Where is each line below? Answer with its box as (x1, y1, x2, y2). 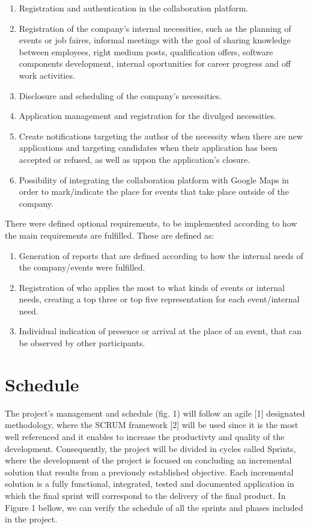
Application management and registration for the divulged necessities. (19, 109, 277, 122)
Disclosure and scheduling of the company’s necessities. (19, 89, 222, 102)
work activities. (19, 69, 75, 81)
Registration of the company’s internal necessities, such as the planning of (19, 22, 291, 34)
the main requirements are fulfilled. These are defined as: (5, 228, 214, 241)
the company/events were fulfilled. (19, 261, 145, 274)
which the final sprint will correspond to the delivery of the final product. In (5, 489, 286, 501)
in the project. (5, 513, 58, 525)
